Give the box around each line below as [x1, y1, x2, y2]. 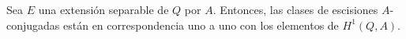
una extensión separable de [38, 2, 169, 17]
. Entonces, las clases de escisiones [212, 2, 378, 17]
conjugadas [6, 16, 60, 33]
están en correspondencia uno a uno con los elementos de [63, 16, 339, 33]
